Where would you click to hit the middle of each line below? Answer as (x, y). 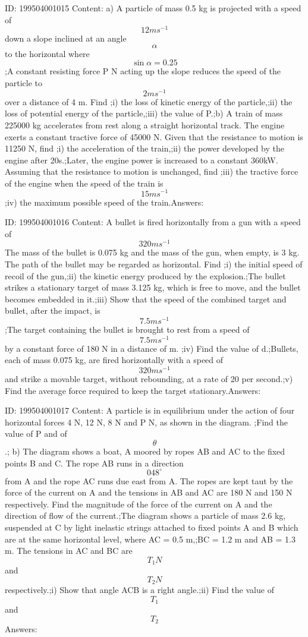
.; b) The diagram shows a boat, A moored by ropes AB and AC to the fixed (145, 451)
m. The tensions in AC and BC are (69, 551)
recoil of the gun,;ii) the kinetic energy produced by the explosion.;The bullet (145, 275)
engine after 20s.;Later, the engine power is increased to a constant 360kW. (142, 160)
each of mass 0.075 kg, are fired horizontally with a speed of (114, 360)
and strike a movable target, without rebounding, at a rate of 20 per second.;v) (149, 378)
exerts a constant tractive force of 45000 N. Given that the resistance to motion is (154, 136)
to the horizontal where (47, 53)
